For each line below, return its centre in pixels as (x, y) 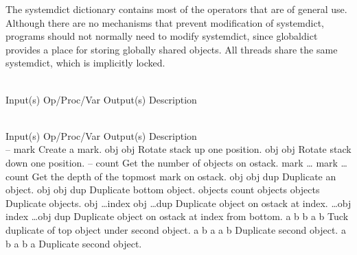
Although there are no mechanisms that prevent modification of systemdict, (165, 22)
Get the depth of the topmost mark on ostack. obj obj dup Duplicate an (184, 176)
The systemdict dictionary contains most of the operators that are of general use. (176, 9)
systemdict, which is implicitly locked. (85, 63)
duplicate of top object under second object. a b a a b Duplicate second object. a (176, 229)
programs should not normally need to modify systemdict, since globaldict (162, 36)
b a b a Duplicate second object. (74, 243)
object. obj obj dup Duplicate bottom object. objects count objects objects (163, 190)
